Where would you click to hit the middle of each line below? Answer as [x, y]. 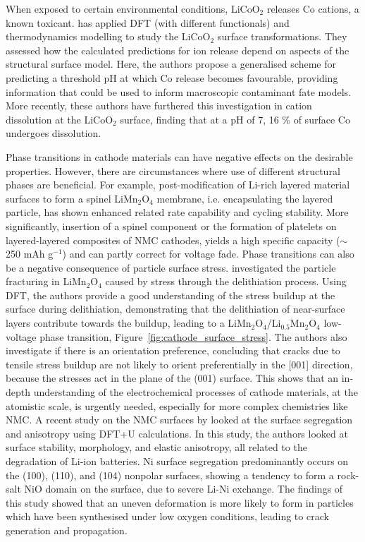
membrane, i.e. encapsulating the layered [245, 198]
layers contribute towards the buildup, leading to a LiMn [129, 323]
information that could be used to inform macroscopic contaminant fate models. [178, 91]
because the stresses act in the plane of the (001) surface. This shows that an [172, 378]
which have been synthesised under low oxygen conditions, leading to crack [167, 516]
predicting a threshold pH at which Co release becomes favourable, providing [172, 77]
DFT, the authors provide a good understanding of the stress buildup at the [171, 295]
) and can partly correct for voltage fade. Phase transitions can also [208, 254]
